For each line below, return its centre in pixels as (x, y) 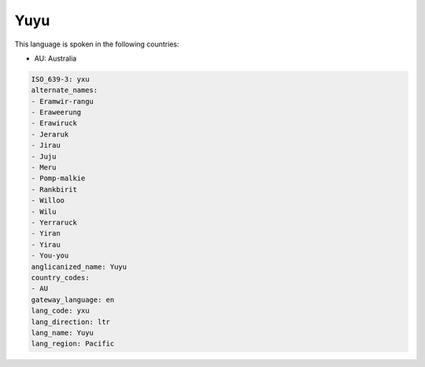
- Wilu (44, 211)
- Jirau (46, 145)
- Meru (44, 168)
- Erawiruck (54, 123)
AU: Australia (55, 58)
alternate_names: (65, 90)
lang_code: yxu (60, 311)
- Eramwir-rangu (63, 101)
